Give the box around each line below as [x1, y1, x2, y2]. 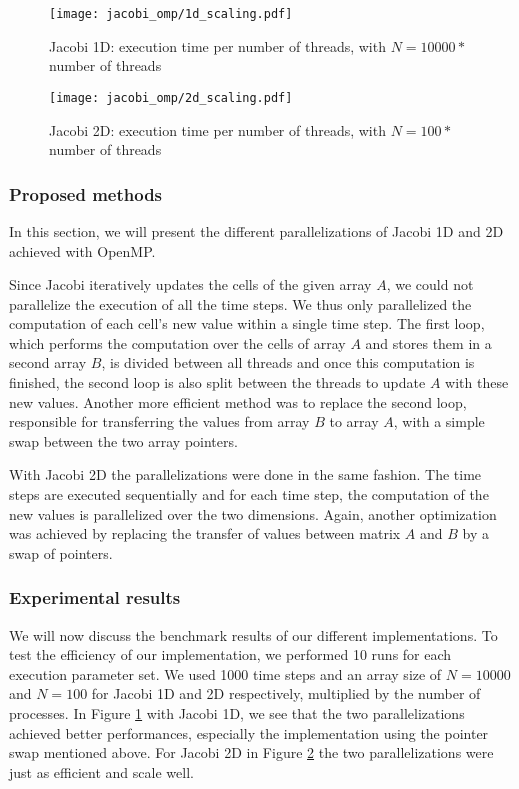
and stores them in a [365, 332, 492, 353]
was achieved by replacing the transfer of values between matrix [9, 523, 401, 544]
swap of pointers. [9, 542, 113, 563]
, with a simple [393, 411, 485, 432]
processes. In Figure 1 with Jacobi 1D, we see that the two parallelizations [9, 703, 465, 723]
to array [329, 411, 379, 432]
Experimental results [9, 585, 181, 610]
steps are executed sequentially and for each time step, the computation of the [9, 484, 489, 505]
